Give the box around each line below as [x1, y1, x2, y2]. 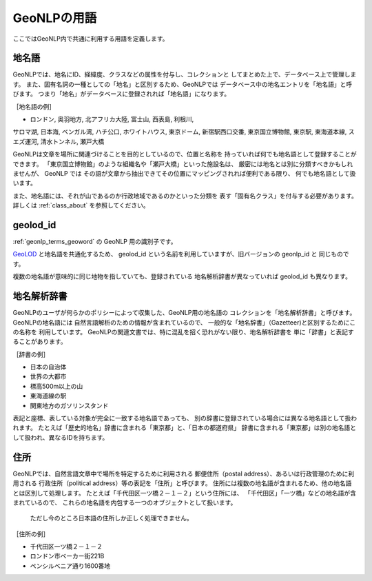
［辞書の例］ [12, 350, 50, 358]
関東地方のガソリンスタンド [30, 401, 109, 409]
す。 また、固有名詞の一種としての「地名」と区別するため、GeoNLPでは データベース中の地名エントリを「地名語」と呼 [12, 80, 353, 88]
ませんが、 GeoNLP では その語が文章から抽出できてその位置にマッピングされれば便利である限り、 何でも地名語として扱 [12, 169, 356, 177]
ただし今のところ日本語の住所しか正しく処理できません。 [30, 514, 193, 522]
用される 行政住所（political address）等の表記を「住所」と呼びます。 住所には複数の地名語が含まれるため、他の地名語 [12, 479, 352, 487]
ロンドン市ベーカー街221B [30, 552, 105, 560]
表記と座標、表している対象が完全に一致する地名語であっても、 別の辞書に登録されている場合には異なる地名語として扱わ [12, 414, 358, 422]
